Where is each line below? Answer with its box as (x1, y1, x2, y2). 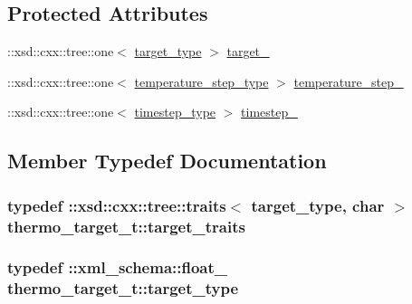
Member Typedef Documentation (7, 147, 327, 175)
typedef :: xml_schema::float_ (7, 256, 228, 279)
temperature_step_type (134, 71, 269, 90)
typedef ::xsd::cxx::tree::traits (7, 194, 226, 216)
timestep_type (134, 102, 216, 121)
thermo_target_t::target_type (7, 277, 239, 299)
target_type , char (251, 194, 385, 216)
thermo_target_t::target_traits (7, 214, 245, 237)
